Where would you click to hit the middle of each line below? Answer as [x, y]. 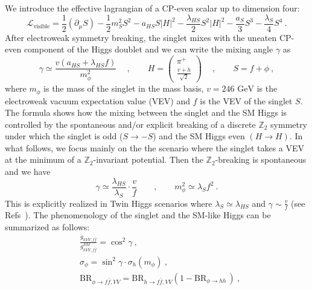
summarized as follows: [47, 226]
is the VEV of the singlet [246, 100]
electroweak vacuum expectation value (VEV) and [98, 100]
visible [42, 26]
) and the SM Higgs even [199, 136]
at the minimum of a [43, 159]
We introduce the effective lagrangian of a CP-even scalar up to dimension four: [152, 8]
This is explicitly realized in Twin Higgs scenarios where [109, 203]
